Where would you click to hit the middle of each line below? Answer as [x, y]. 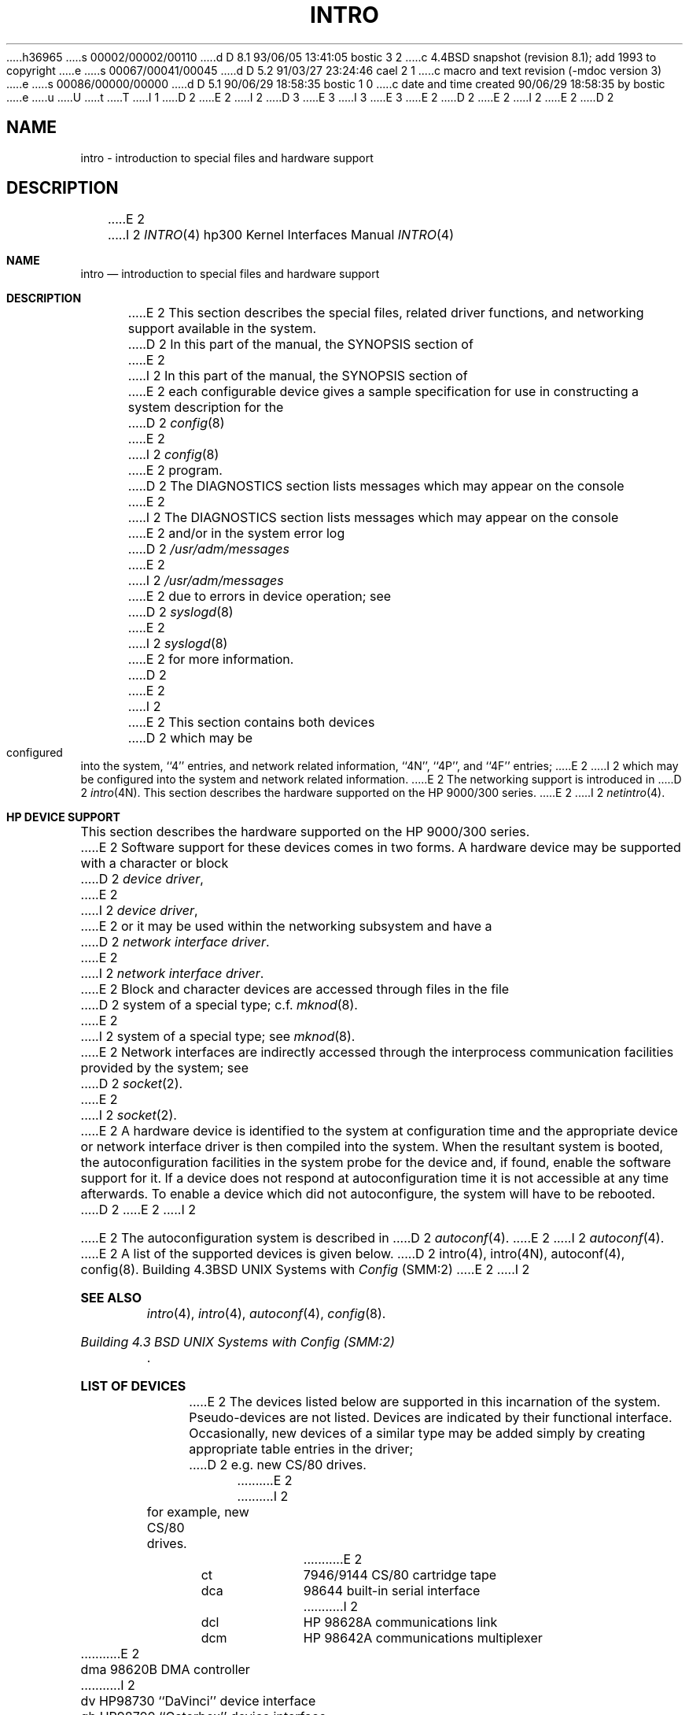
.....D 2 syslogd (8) [181, 612]
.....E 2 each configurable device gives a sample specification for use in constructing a [383, 392]
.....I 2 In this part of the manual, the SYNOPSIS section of [298, 376]
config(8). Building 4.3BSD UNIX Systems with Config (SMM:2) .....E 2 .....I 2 [305, 1270]
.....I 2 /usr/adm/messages [206, 581]
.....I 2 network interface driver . [172, 974]
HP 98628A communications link [400, 1622]
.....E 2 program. [175, 470]
